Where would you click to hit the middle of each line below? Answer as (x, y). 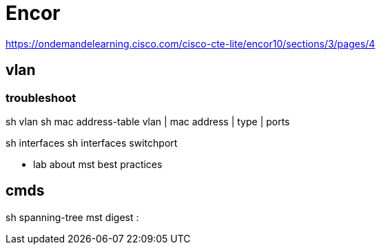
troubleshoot (41, 97)
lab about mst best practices (98, 164)
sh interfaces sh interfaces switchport (92, 143)
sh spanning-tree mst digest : (72, 217)
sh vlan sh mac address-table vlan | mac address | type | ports (148, 121)
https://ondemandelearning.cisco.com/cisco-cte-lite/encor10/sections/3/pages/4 (190, 43)
